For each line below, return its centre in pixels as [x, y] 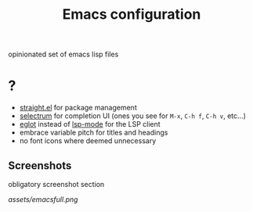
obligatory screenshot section [56, 184]
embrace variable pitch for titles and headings [94, 133]
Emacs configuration [132, 14]
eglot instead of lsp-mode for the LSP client [90, 124]
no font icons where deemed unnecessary [88, 141]
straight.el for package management [78, 108]
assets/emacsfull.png [43, 199]
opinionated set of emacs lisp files [63, 54]
